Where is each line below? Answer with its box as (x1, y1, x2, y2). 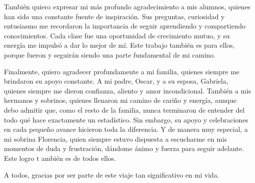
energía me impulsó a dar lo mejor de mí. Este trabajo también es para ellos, (4, 40, 235, 50)
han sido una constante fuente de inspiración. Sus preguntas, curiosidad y (4, 11, 225, 21)
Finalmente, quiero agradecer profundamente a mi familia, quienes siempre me (4, 66, 240, 76)
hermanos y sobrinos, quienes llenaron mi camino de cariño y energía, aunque (4, 95, 237, 105)
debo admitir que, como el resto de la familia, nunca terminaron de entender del (4, 104, 245, 115)
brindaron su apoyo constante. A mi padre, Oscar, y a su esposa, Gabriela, (4, 76, 229, 86)
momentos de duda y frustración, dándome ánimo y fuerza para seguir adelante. (4, 143, 244, 153)
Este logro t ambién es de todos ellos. (4, 152, 116, 163)
